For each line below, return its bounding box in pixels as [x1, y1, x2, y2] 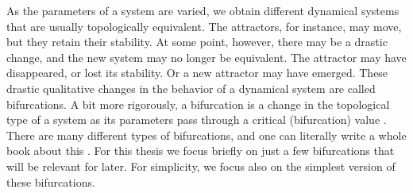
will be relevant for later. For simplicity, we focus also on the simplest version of [6, 157, 396, 174]
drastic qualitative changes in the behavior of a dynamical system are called [6, 79, 376, 96]
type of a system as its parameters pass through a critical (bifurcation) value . [6, 111, 387, 128]
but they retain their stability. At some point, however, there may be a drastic [6, 33, 388, 50]
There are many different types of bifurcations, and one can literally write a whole [6, 126, 407, 143]
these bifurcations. [6, 173, 95, 190]
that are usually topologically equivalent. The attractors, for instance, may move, [6, 17, 402, 34]
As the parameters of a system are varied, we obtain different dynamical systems [6, 2, 399, 18]
